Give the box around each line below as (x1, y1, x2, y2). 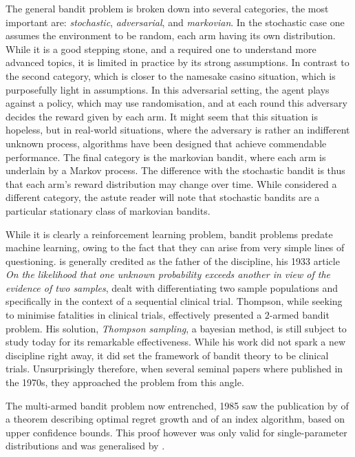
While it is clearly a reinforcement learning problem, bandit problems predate (6, 226, 333, 241)
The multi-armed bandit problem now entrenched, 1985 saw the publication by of (6, 398, 349, 412)
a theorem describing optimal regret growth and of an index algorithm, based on (6, 412, 345, 426)
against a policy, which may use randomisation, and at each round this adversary (6, 96, 347, 110)
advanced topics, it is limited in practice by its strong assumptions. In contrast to (6, 55, 349, 70)
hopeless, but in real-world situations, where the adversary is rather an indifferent (6, 123, 350, 137)
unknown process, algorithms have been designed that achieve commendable (6, 136, 327, 150)
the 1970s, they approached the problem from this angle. (6, 375, 244, 390)
